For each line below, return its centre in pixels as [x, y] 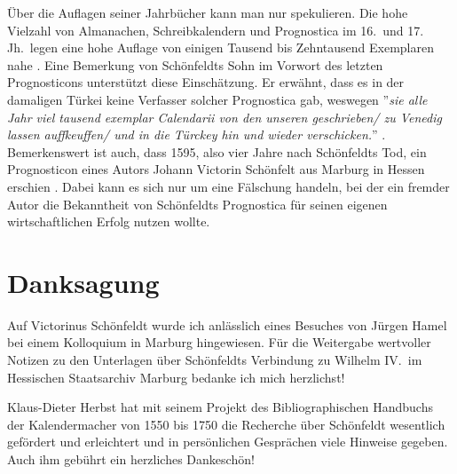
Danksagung [83, 282]
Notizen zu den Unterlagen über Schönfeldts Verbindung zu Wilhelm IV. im [215, 360]
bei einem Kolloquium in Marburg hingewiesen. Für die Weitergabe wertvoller [219, 342]
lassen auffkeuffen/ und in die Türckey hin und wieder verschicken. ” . [197, 134]
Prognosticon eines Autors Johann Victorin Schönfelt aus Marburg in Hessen [216, 169]
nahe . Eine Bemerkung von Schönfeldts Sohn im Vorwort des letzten [195, 64]
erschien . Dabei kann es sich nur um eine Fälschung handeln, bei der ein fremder [228, 186]
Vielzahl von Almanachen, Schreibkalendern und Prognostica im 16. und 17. [216, 30]
